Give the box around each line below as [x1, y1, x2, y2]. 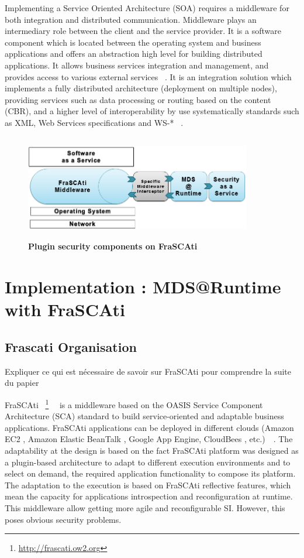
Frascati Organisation [5, 338, 137, 355]
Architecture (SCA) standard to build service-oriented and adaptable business [5, 410, 284, 422]
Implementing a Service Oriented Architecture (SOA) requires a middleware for [5, 2, 289, 13]
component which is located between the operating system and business [5, 36, 261, 48]
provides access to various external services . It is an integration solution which [5, 70, 292, 83]
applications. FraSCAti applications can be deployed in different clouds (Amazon [5, 421, 294, 433]
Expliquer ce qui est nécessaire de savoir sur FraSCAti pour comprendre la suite [5, 365, 291, 377]
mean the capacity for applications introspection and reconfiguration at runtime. [5, 490, 293, 502]
